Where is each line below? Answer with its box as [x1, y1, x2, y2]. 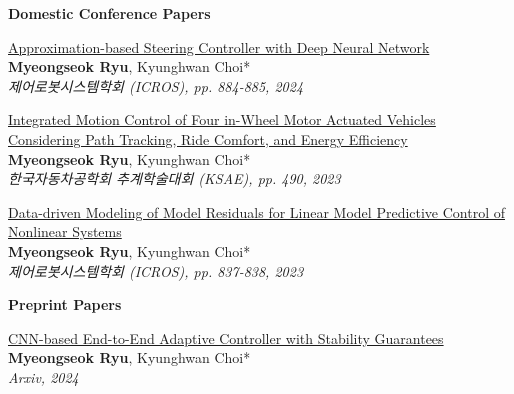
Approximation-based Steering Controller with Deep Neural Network [8, 36, 430, 57]
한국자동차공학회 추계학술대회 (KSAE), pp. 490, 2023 [8, 168, 341, 189]
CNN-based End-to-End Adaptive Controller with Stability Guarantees [8, 327, 444, 348]
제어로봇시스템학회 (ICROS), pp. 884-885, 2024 [8, 75, 304, 96]
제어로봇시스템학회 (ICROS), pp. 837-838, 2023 [8, 260, 304, 281]
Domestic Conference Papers [8, 3, 211, 23]
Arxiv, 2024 [8, 366, 79, 387]
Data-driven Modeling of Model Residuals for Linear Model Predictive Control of [8, 201, 506, 222]
